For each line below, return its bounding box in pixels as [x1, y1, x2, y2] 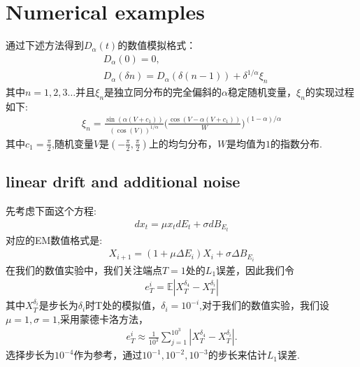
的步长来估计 [208, 347, 267, 362]
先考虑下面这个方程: [6, 203, 96, 218]
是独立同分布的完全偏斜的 [104, 85, 222, 99]
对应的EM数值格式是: [6, 232, 103, 247]
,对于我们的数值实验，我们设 [199, 298, 329, 312]
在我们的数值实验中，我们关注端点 [6, 262, 162, 277]
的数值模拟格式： [117, 38, 196, 52]
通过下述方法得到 [6, 38, 84, 52]
